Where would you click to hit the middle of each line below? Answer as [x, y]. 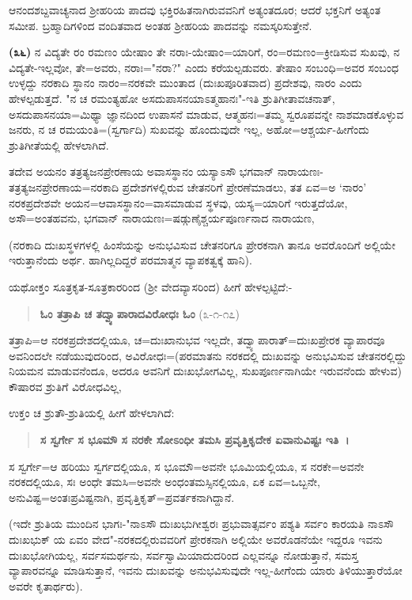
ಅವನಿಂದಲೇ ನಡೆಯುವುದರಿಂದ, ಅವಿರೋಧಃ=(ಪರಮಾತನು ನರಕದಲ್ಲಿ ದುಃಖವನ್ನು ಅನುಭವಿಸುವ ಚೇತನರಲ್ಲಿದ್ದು [208, 355]
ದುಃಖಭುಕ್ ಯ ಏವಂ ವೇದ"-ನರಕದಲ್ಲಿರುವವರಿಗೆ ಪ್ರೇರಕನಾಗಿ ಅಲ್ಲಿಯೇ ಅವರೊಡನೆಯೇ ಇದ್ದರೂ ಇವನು [196, 539]
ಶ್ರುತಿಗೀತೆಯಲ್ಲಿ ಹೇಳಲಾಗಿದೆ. [59, 144]
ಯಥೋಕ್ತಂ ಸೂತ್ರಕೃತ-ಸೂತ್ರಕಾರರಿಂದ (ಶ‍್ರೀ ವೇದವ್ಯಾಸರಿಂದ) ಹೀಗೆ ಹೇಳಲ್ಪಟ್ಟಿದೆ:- [151, 286]
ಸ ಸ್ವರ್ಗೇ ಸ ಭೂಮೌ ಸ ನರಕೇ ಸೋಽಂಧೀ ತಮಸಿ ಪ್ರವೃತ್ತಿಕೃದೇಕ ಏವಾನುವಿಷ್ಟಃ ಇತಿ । [195, 440]
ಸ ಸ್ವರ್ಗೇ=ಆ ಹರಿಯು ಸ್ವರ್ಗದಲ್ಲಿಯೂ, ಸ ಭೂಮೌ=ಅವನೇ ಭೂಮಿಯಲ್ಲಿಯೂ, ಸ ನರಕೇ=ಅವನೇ [187, 466]
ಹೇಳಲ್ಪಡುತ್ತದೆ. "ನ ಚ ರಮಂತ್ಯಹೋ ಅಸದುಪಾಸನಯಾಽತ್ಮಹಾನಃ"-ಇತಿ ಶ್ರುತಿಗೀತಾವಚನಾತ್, [172, 98]
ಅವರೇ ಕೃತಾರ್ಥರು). [46, 585]
